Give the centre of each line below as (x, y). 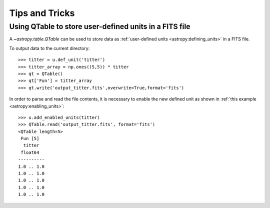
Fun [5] (30, 138)
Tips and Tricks (42, 13)
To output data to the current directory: (49, 48)
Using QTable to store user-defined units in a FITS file (100, 26)
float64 (30, 152)
